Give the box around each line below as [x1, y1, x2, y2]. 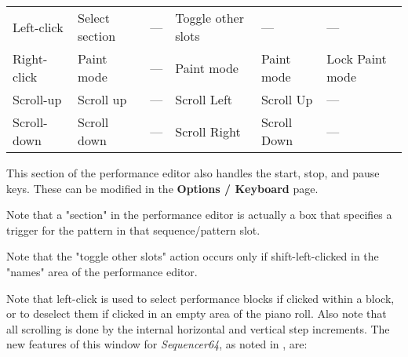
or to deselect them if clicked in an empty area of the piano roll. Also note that [6, 305, 387, 322]
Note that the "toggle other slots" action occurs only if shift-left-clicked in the [6, 248, 379, 264]
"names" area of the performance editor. [6, 263, 198, 279]
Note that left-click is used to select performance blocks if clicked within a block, [6, 290, 395, 306]
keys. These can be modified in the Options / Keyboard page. [6, 180, 319, 196]
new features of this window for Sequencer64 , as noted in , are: [6, 336, 308, 352]
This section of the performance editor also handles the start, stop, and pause [6, 165, 380, 180]
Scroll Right [175, 122, 241, 140]
